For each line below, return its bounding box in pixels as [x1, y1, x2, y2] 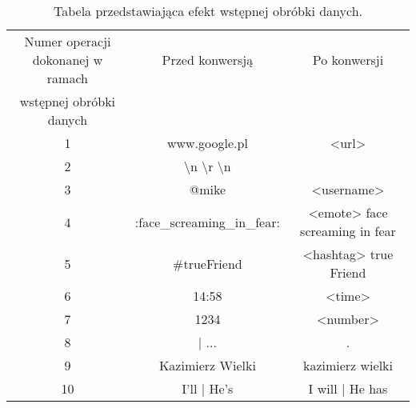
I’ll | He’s [182, 379, 234, 398]
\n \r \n [184, 157, 231, 175]
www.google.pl [166, 134, 248, 152]
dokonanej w [32, 50, 103, 69]
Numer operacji [24, 32, 111, 50]
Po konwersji [312, 50, 384, 69]
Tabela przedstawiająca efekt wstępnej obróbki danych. [53, 2, 363, 20]
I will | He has [308, 379, 388, 398]
